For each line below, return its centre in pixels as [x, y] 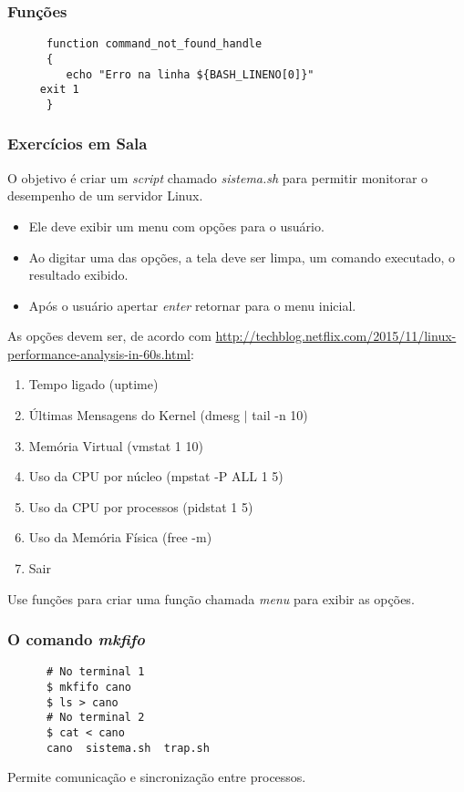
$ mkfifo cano [89, 688]
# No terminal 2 [95, 718]
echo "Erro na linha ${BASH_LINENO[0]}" [190, 74]
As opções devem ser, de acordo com [109, 336]
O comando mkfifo [76, 639]
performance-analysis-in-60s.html [99, 353]
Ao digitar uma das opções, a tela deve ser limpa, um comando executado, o [242, 257]
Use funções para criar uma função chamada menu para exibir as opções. [211, 598]
